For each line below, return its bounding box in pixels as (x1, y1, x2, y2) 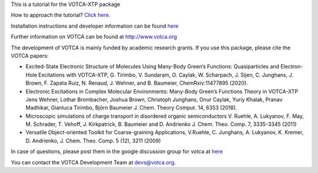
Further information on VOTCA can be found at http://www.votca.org (11, 33, 177, 41)
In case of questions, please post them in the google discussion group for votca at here (11, 148, 223, 155)
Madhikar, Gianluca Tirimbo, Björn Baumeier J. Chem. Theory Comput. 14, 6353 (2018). (25, 104, 238, 111)
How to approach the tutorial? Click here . (11, 12, 111, 19)
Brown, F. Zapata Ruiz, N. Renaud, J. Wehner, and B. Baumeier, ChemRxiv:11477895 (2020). (25, 79, 249, 86)
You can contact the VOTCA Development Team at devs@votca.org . (11, 159, 176, 166)
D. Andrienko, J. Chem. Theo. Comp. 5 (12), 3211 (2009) (25, 137, 161, 144)
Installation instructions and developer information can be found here (11, 22, 179, 29)
